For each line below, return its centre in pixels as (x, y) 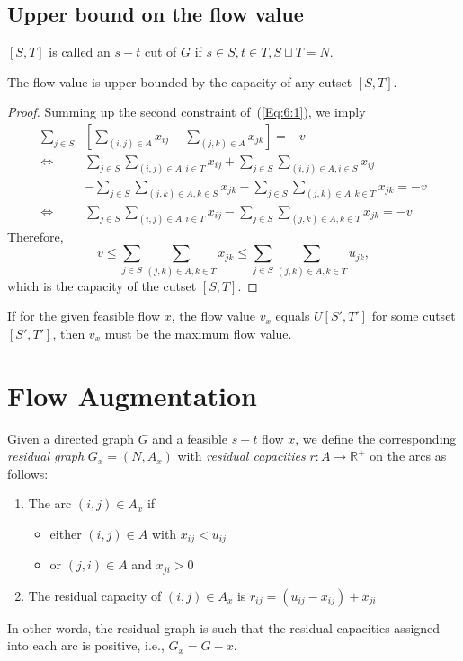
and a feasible (190, 438)
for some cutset (414, 316)
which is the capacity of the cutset (102, 285)
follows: (28, 473)
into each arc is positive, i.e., (86, 645)
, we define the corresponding (376, 438)
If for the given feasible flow (84, 316)
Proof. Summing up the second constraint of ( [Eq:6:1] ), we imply (187, 112)
